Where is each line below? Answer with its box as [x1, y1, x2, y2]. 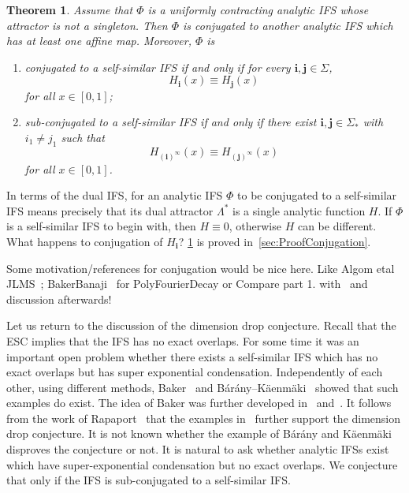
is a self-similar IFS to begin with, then [6, 218, 196, 234]
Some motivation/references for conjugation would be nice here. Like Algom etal [6, 260, 395, 276]
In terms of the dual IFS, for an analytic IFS [6, 187, 223, 204]
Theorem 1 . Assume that [6, 2, 133, 17]
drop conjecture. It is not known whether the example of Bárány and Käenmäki [6, 425, 392, 442]
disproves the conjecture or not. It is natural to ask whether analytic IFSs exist [6, 441, 389, 458]
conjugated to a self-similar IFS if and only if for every [24, 58, 291, 75]
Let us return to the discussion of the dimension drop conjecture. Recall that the [6, 317, 396, 334]
